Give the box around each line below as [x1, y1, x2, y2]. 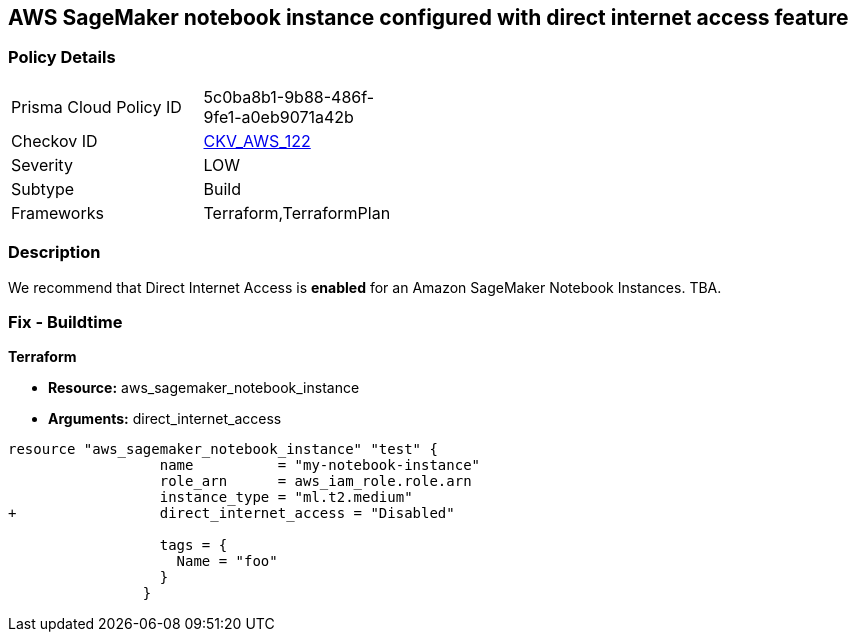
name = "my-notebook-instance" [159, 457, 481, 474]
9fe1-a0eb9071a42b [203, 106, 354, 127]
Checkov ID [11, 130, 98, 151]
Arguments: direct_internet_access [48, 410, 282, 428]
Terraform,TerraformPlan [203, 202, 391, 223]
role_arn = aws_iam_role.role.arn [159, 473, 472, 490]
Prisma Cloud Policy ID [11, 96, 182, 117]
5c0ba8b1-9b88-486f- [203, 86, 375, 107]
